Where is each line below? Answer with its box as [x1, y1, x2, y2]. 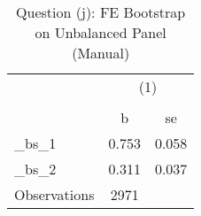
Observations [14, 184, 95, 204]
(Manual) [72, 42, 130, 63]
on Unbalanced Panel [35, 22, 166, 42]
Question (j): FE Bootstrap [16, 2, 186, 22]
